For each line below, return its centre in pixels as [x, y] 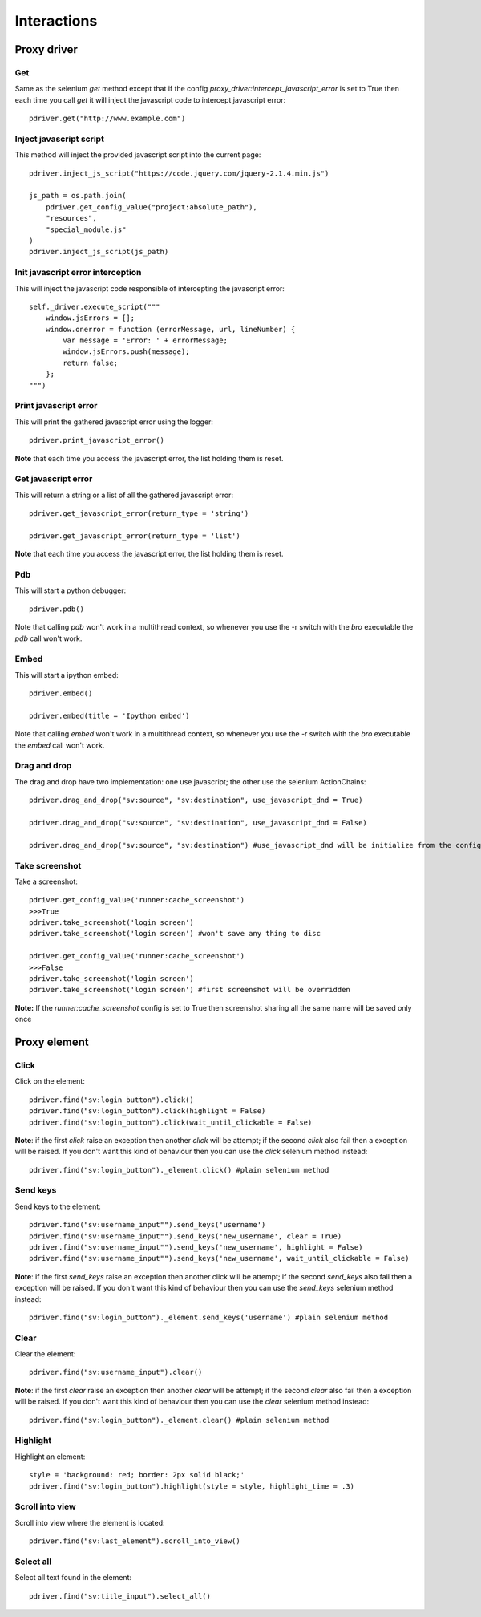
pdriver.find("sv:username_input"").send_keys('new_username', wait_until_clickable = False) [219, 1258]
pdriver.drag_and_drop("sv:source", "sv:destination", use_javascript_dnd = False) [198, 823]
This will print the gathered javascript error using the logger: [114, 422]
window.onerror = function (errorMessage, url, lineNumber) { [170, 329]
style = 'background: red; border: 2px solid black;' [137, 1475]
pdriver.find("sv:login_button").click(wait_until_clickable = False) [171, 1122]
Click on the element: [50, 1081]
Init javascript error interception [78, 273]
